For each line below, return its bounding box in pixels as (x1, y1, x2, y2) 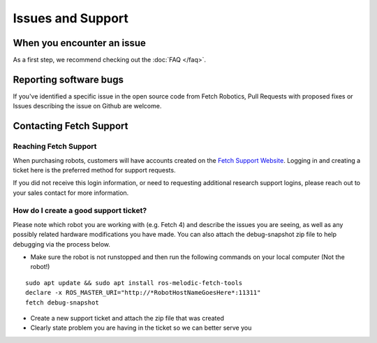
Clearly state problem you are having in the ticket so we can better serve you (30, 323, 252, 332)
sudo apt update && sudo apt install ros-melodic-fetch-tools (25, 279, 243, 286)
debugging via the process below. (13, 240, 111, 248)
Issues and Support (13, 10, 129, 26)
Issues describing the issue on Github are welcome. (13, 102, 162, 110)
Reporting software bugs (13, 73, 124, 85)
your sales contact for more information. (13, 189, 129, 197)
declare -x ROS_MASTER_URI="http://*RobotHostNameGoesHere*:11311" (25, 289, 261, 297)
